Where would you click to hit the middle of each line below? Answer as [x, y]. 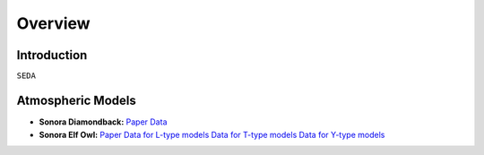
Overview [53, 23]
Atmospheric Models [76, 101]
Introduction [52, 55]
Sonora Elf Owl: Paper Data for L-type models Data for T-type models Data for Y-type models [212, 134]
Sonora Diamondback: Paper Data [103, 122]
